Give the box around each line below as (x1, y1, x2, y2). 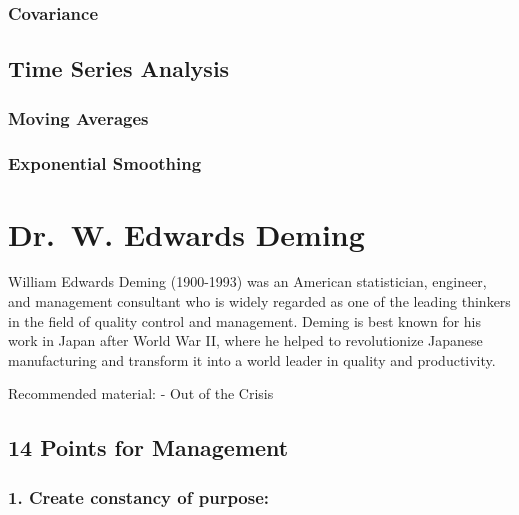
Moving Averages (8, 105, 149, 130)
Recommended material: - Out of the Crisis (8, 383, 274, 404)
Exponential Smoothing (8, 151, 202, 176)
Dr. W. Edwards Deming (8, 213, 365, 254)
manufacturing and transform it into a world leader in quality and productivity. (8, 349, 496, 370)
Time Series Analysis (8, 53, 230, 84)
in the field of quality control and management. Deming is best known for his (8, 310, 482, 331)
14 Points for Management (8, 432, 289, 463)
